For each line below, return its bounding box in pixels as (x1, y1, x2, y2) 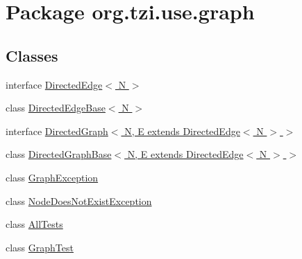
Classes (6, 44, 58, 66)
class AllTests (6, 217, 63, 231)
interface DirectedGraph (6, 123, 108, 138)
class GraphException (6, 170, 99, 184)
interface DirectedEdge (6, 77, 103, 91)
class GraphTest (6, 240, 74, 254)
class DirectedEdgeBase (6, 100, 106, 115)
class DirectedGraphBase (6, 147, 112, 161)
